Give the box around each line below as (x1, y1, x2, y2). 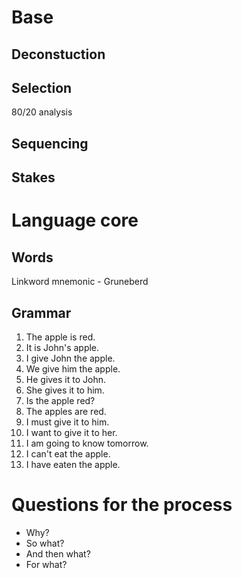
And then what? (25, 547, 91, 560)
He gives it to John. (25, 373, 107, 385)
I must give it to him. (25, 416, 110, 428)
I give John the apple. (25, 352, 116, 364)
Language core (11, 209, 139, 232)
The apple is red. (25, 331, 96, 343)
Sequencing (11, 135, 89, 152)
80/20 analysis (11, 106, 73, 118)
